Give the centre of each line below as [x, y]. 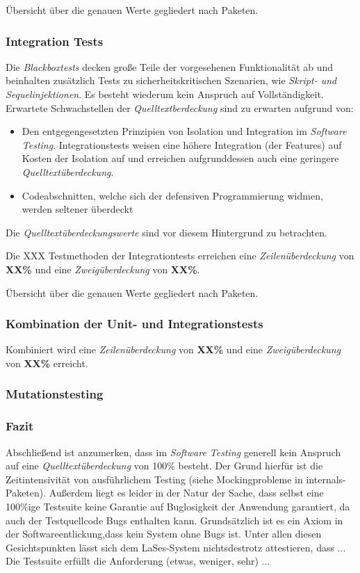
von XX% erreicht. [47, 363]
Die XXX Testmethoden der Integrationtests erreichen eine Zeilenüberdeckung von [180, 256]
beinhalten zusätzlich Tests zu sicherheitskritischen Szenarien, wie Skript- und [171, 80]
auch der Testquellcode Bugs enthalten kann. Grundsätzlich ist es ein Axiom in [174, 520]
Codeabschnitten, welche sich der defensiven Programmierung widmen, [172, 195]
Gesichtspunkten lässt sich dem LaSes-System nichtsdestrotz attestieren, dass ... [176, 547]
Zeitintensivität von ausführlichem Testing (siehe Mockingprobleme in [154, 479]
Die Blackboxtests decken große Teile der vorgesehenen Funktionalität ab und [170, 66]
